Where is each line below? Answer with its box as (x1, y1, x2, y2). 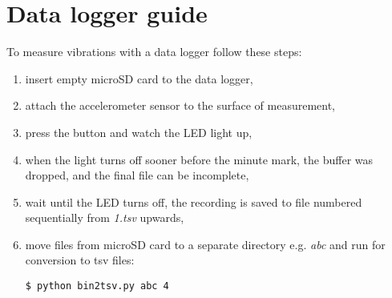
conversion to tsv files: (25, 252, 135, 268)
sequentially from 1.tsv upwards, (25, 209, 184, 226)
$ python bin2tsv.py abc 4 (25, 280, 169, 292)
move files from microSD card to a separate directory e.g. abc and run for (25, 236, 386, 252)
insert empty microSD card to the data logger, (25, 70, 253, 87)
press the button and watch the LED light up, (25, 123, 253, 140)
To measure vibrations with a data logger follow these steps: (6, 43, 302, 60)
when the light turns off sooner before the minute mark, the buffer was (25, 151, 374, 167)
